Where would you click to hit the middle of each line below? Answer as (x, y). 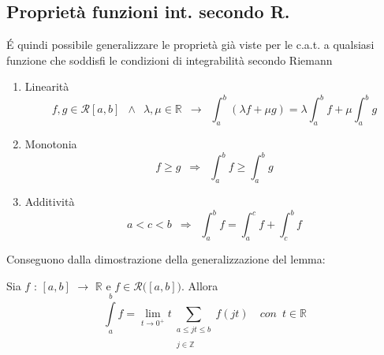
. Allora (199, 285)
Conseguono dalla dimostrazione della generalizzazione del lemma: (166, 259)
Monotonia (51, 144)
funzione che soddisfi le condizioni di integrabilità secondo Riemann (170, 60)
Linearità (47, 86)
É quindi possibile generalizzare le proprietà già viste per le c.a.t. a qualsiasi (190, 45)
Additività (50, 202)
